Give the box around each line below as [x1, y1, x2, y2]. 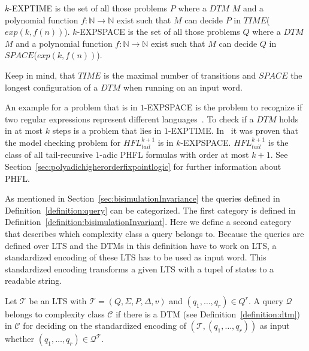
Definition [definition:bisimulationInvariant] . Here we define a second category [5, 215, 292, 228]
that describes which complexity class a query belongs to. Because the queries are [5, 227, 304, 239]
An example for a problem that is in [5, 101, 138, 113]
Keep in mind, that [5, 68, 75, 81]
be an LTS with [29, 294, 87, 307]
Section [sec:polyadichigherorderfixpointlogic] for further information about [5, 160, 281, 172]
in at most [5, 124, 43, 137]
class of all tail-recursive [5, 148, 93, 161]
